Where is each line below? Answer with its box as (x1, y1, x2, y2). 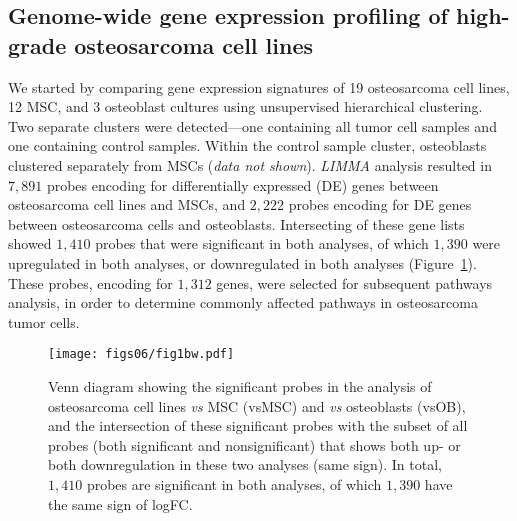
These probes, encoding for (8, 272, 173, 293)
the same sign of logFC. (48, 493, 193, 514)
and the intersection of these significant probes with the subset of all (48, 415, 468, 436)
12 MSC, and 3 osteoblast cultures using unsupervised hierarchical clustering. (8, 96, 483, 117)
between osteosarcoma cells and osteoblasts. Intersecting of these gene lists (8, 213, 465, 234)
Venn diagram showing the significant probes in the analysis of (48, 375, 432, 396)
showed (8, 233, 52, 254)
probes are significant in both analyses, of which (86, 473, 382, 494)
